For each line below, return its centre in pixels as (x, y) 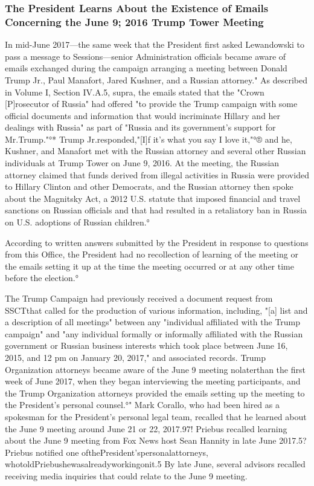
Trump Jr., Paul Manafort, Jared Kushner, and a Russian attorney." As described (156, 79)
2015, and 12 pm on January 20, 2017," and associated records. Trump (136, 357)
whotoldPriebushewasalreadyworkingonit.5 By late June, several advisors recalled (155, 464)
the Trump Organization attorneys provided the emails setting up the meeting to (155, 393)
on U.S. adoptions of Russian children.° (77, 222)
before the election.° (42, 278)
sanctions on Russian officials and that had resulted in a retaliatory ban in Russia (156, 210)
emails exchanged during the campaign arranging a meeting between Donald (146, 68)
